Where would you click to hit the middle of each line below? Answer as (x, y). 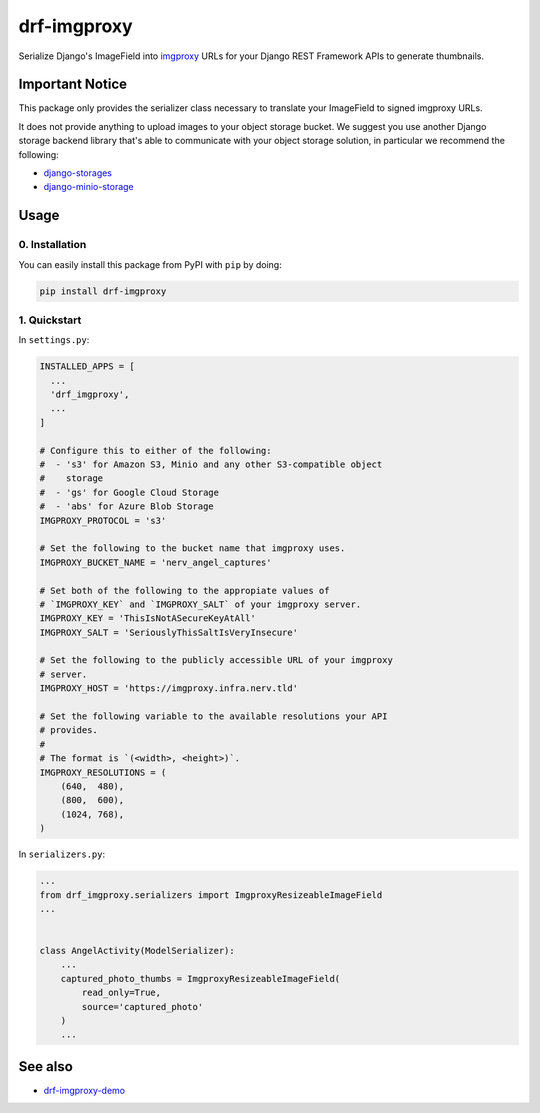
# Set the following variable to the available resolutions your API (213, 716)
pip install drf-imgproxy (103, 291)
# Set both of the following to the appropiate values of (184, 590)
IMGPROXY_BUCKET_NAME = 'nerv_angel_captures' (155, 562)
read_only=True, (121, 993)
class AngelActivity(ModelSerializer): (137, 951)
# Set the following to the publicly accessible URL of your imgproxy (216, 660)
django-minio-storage (88, 187)
